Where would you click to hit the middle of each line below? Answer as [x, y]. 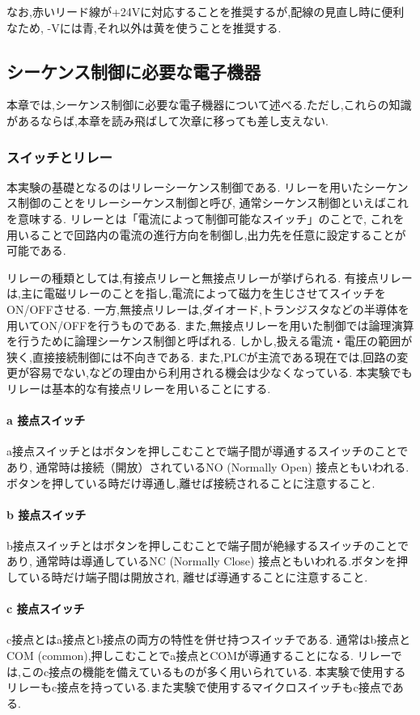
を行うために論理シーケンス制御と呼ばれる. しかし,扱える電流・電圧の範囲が [210, 341]
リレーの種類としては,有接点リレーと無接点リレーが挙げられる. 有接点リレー [210, 277]
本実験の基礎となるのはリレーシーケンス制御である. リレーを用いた [185, 186]
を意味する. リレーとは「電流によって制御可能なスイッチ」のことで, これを [206, 218]
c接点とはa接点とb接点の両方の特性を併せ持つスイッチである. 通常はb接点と [209, 639]
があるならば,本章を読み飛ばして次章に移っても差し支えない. [168, 120]
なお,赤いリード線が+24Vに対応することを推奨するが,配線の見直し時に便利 [206, 11]
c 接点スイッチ [46, 609]
